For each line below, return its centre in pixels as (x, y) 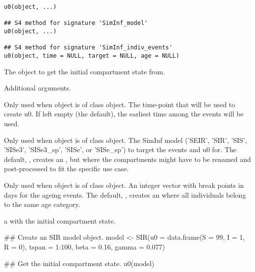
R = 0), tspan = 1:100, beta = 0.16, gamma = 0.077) (85, 246)
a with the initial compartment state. (60, 220)
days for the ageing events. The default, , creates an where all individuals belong (125, 194)
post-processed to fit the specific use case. (66, 169)
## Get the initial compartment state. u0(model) (79, 263)
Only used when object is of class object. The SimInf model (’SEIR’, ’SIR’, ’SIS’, (126, 140)
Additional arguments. (38, 88)
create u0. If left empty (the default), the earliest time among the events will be (124, 114)
